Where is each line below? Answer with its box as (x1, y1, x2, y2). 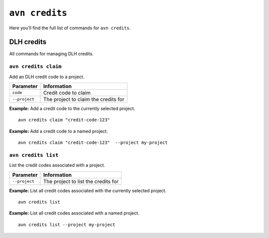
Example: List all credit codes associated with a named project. (9, 210, 139, 216)
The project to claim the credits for (43, 96, 125, 103)
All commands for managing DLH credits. (9, 51, 94, 57)
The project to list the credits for (43, 178, 119, 185)
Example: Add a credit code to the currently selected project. (9, 105, 135, 112)
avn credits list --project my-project (18, 222, 116, 228)
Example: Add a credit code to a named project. (9, 128, 108, 134)
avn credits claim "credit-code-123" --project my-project (18, 140, 168, 145)
